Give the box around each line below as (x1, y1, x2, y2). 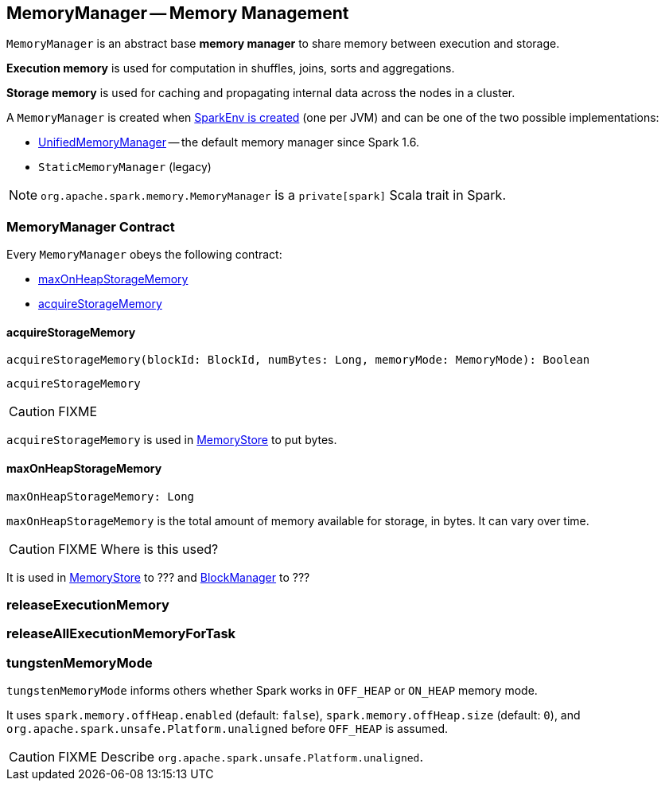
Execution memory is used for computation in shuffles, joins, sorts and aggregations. (6, 61, 455, 76)
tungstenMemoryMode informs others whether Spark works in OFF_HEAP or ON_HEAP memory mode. (6, 684, 538, 698)
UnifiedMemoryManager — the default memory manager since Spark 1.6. (38, 135, 419, 150)
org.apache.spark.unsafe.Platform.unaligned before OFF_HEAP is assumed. (6, 722, 449, 736)
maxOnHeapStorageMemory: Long (6, 489, 195, 503)
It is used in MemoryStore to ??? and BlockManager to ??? (6, 570, 310, 584)
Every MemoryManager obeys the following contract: (6, 247, 282, 262)
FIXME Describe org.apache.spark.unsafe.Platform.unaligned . (58, 749, 424, 766)
